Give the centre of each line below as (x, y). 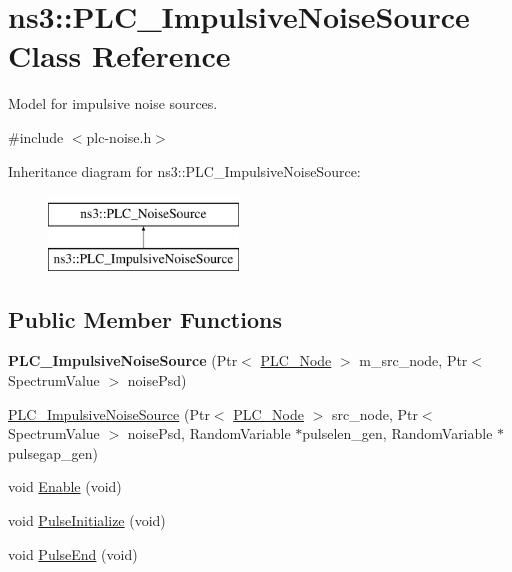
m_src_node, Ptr (413, 360)
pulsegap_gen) (53, 452)
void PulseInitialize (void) (87, 520)
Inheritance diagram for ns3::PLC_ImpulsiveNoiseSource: (184, 170)
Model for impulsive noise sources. (113, 103)
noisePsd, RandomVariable (209, 433)
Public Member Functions (145, 318)
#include (36, 136)
